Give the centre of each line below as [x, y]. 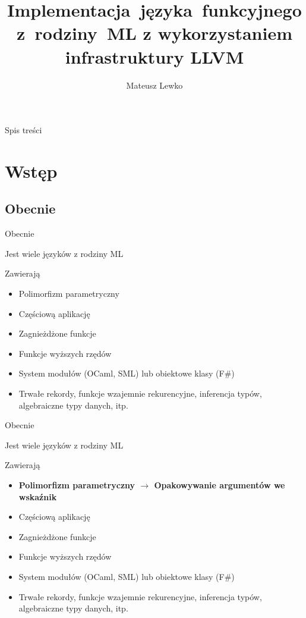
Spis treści [23, 130]
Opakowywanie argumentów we [220, 484]
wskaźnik [38, 496]
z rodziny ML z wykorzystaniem [154, 33]
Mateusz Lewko [154, 85]
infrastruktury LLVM [154, 56]
